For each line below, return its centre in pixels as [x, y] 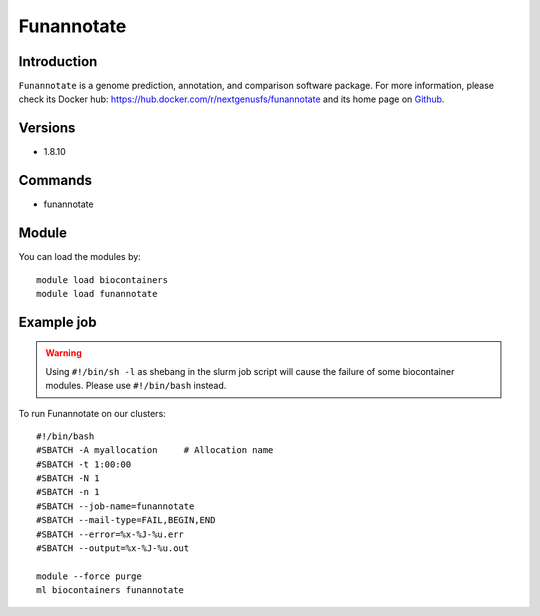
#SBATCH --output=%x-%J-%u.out [113, 548]
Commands [55, 180]
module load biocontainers [102, 279]
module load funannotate [97, 293]
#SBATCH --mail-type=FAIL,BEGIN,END [126, 520]
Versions [47, 128]
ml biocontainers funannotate [110, 590]
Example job [57, 321]
